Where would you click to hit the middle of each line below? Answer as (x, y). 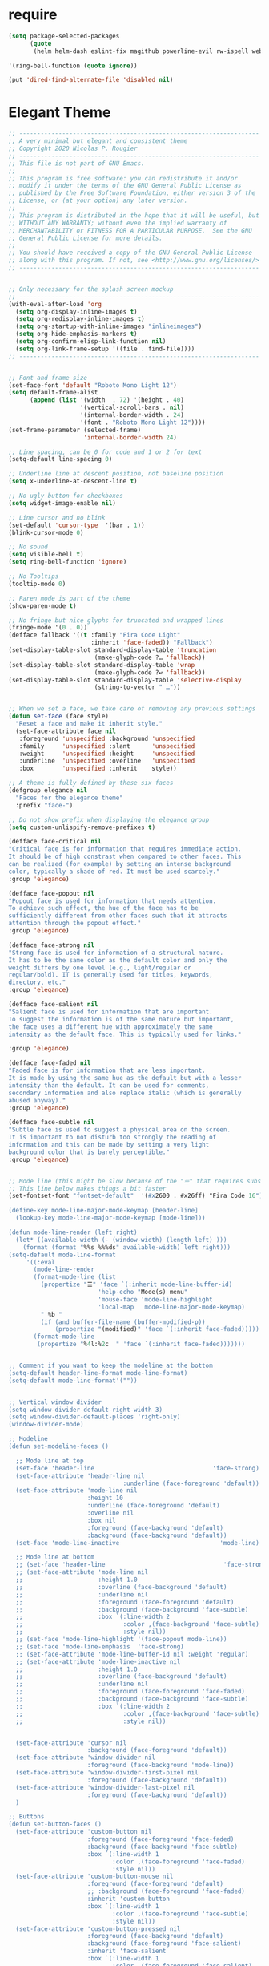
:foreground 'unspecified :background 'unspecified (107, 738)
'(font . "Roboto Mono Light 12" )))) (143, 423)
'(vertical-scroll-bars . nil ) (132, 408)
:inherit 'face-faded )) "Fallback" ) (152, 643)
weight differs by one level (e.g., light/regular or (100, 968)
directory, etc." (37, 983)
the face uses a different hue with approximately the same (111, 1027)
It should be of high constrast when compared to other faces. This (125, 857)
